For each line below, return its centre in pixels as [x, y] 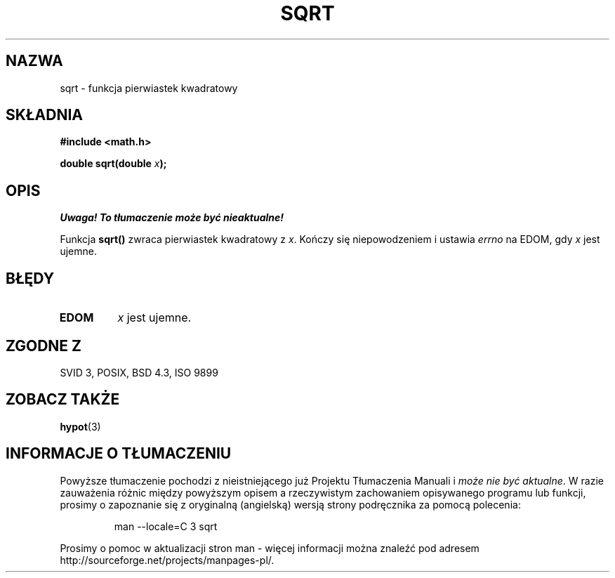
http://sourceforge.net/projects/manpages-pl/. [167, 560]
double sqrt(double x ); [113, 164]
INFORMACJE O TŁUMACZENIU [119, 454]
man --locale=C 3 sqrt [166, 526]
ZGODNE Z [44, 346]
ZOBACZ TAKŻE [63, 400]
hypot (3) [80, 426]
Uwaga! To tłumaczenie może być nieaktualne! [172, 218]
